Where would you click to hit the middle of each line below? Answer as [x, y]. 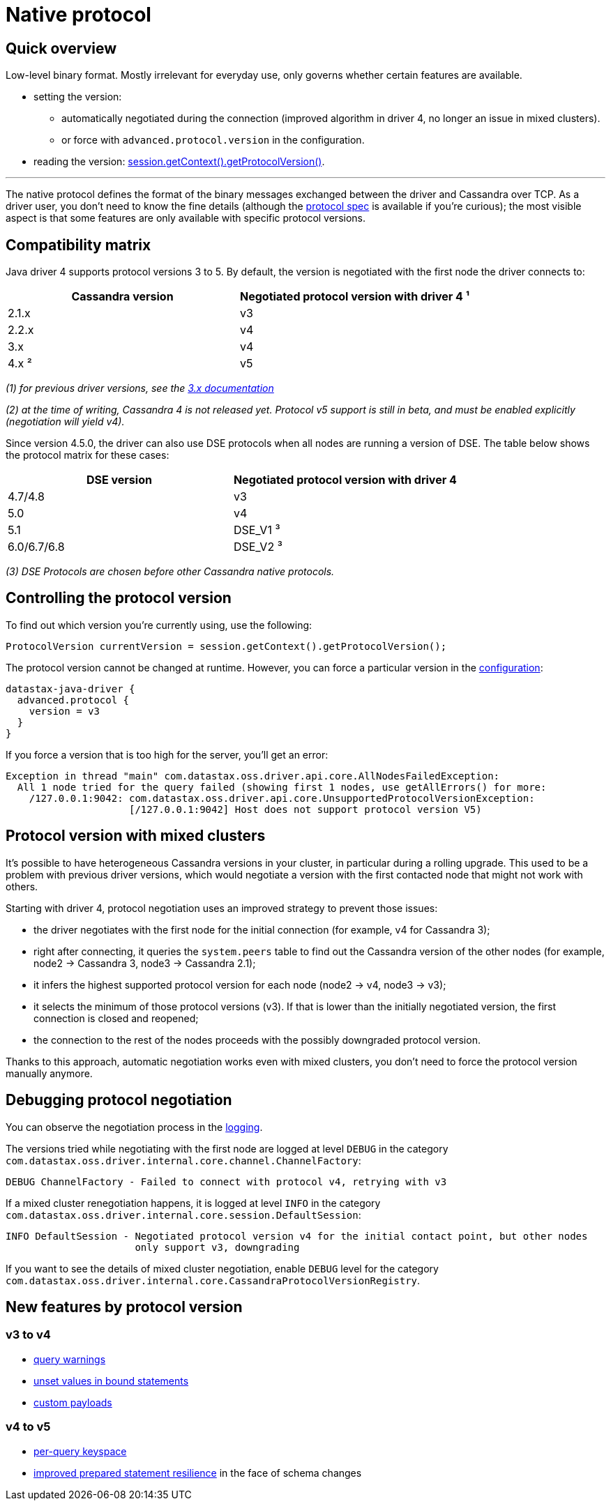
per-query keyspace [80, 1451]
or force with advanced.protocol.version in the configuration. [213, 140]
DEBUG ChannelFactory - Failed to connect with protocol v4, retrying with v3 [226, 1181]
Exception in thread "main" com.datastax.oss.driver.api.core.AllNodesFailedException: [253, 776]
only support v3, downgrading [217, 1247]
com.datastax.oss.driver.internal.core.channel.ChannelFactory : [183, 1160]
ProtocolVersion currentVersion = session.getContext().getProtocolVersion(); [226, 646]
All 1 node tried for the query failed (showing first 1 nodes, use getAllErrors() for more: [282, 787]
